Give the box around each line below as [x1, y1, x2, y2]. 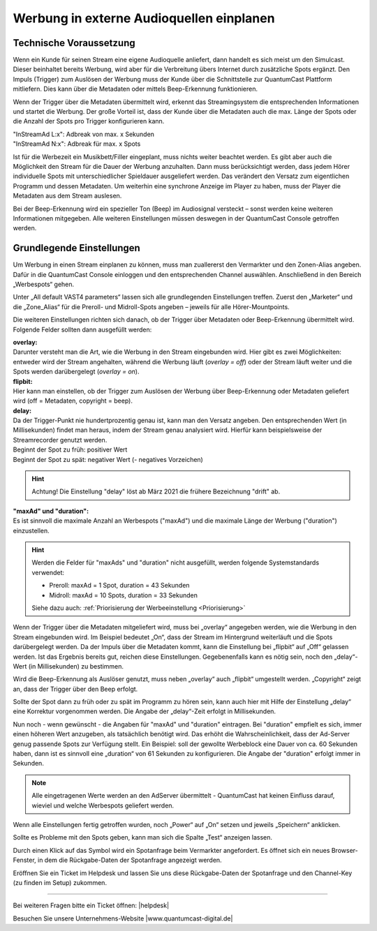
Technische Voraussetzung [13, 37, 135, 49]
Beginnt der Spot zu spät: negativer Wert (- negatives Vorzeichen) [13, 455, 204, 463]
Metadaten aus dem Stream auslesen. [13, 192, 122, 200]
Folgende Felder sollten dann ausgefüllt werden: [13, 325, 152, 334]
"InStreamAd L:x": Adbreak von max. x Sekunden [13, 130, 155, 138]
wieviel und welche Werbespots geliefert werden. [31, 801, 175, 810]
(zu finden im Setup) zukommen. [13, 878, 108, 886]
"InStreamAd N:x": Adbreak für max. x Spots [13, 140, 141, 148]
